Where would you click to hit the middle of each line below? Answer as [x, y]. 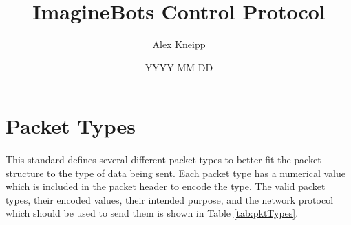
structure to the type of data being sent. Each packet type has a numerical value [176, 173]
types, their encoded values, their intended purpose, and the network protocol [170, 199]
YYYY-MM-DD [179, 67]
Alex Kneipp [179, 44]
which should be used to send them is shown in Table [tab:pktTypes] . [152, 213]
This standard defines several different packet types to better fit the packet [163, 159]
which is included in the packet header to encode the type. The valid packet [166, 186]
